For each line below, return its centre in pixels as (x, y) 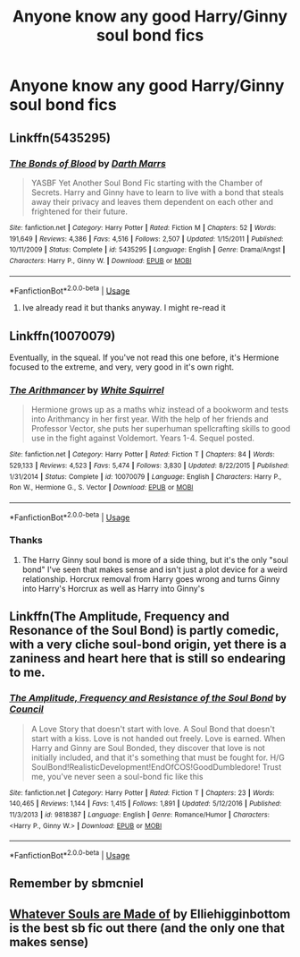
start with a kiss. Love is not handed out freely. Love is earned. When (158, 738)
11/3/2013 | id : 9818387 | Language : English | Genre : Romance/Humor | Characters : (139, 815)
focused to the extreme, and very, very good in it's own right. (122, 367)
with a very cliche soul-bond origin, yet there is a (148, 645)
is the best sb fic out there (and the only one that (147, 928)
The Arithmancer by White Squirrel (87, 389)
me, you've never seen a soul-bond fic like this (117, 776)
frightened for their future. (79, 211)
